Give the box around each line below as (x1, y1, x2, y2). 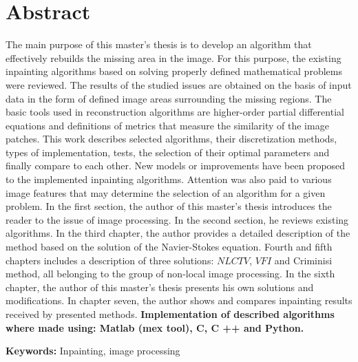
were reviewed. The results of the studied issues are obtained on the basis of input (6, 77, 352, 92)
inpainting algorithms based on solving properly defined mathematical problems (6, 64, 342, 78)
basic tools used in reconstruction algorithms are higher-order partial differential (6, 105, 344, 119)
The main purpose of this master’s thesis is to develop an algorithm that (6, 37, 312, 52)
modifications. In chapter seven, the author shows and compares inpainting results (6, 293, 352, 308)
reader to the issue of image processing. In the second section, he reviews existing (6, 212, 349, 226)
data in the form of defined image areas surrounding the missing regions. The (6, 91, 332, 105)
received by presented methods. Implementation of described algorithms (6, 307, 335, 321)
